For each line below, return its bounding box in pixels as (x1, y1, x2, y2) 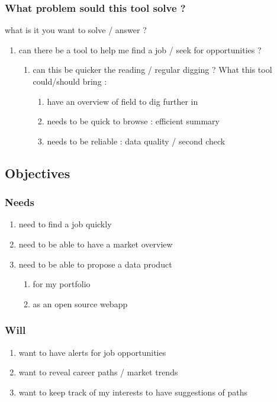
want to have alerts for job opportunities (18, 346, 166, 358)
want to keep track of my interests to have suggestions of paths (18, 385, 248, 398)
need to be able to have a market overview (18, 237, 173, 250)
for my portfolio (33, 278, 91, 290)
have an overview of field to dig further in (47, 95, 198, 107)
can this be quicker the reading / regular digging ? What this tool (33, 63, 272, 76)
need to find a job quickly (18, 218, 112, 230)
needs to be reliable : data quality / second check (47, 134, 226, 147)
